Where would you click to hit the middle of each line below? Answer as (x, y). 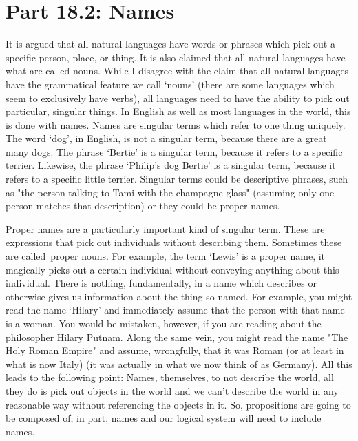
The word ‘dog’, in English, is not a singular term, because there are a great (166, 138)
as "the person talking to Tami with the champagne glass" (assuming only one (170, 192)
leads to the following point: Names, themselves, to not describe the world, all (170, 377)
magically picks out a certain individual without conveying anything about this (172, 269)
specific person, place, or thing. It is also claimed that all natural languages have (176, 57)
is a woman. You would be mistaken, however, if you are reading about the (164, 323)
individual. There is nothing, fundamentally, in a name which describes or (161, 283)
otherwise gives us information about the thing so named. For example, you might (179, 296)
